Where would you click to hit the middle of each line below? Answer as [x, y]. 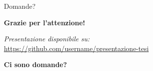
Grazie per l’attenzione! [45, 22]
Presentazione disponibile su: [47, 39]
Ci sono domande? [36, 64]
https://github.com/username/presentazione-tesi [76, 48]
